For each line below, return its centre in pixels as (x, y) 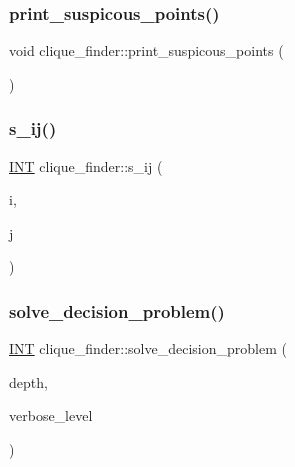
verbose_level (51, 415)
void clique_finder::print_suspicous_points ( (146, 50)
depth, (28, 381)
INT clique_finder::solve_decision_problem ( (148, 348)
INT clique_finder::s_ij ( (86, 165)
